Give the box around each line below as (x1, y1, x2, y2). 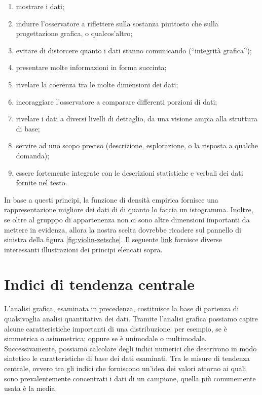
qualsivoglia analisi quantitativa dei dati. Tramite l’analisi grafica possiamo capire (4, 313, 258, 323)
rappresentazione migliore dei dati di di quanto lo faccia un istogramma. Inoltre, (4, 204, 253, 215)
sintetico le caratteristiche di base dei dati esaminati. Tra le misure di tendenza (4, 353, 250, 364)
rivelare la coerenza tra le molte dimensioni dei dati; (16, 79, 178, 89)
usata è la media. (4, 383, 57, 393)
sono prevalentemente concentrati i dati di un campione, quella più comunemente (4, 373, 256, 383)
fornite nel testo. (16, 177, 67, 188)
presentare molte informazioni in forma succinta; (16, 62, 167, 73)
